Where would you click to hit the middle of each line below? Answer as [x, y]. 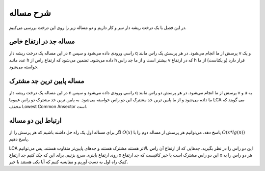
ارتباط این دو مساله [35, 120]
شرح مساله [30, 13]
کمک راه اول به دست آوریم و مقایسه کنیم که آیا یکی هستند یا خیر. [68, 162]
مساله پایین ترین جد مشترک [47, 81]
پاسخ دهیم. [19, 139]
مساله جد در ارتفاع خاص [42, 42]
